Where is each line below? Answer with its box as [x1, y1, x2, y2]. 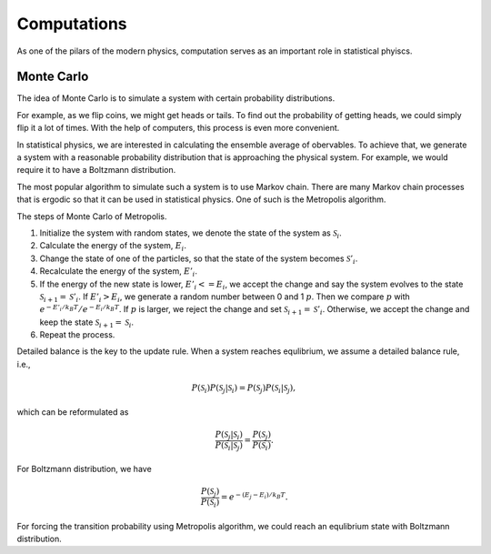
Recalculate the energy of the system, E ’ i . [39, 266, 198, 278]
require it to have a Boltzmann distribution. [16, 165, 176, 176]
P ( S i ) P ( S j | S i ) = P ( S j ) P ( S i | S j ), [191, 383, 296, 395]
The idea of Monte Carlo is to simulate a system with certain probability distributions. [16, 93, 336, 104]
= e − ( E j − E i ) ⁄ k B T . [220, 490, 288, 502]
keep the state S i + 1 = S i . [39, 317, 135, 329]
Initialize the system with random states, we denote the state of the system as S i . [39, 227, 343, 240]
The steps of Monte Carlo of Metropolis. [16, 210, 167, 222]
